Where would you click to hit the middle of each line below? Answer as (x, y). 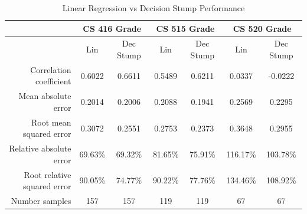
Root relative (48, 174)
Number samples (41, 201)
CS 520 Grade (262, 28)
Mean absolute (45, 96)
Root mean (51, 122)
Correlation (51, 69)
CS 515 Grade (185, 28)
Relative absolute (40, 148)
